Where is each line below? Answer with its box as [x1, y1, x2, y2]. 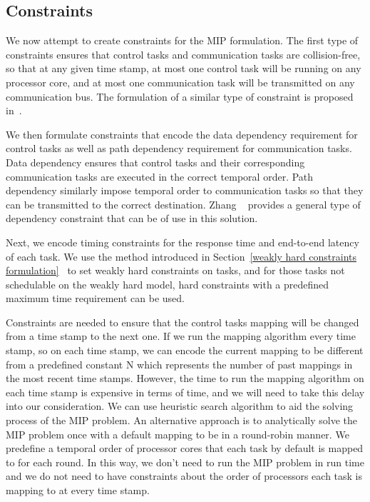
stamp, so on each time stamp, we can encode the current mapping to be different [6, 343, 364, 358]
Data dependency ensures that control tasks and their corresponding [6, 154, 305, 169]
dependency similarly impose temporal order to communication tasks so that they [6, 183, 364, 198]
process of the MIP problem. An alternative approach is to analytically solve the [6, 413, 357, 428]
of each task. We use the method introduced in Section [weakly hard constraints [6, 249, 356, 263]
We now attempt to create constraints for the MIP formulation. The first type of [6, 33, 359, 48]
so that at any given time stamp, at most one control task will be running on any [6, 61, 361, 76]
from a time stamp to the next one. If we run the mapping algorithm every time [6, 328, 356, 343]
